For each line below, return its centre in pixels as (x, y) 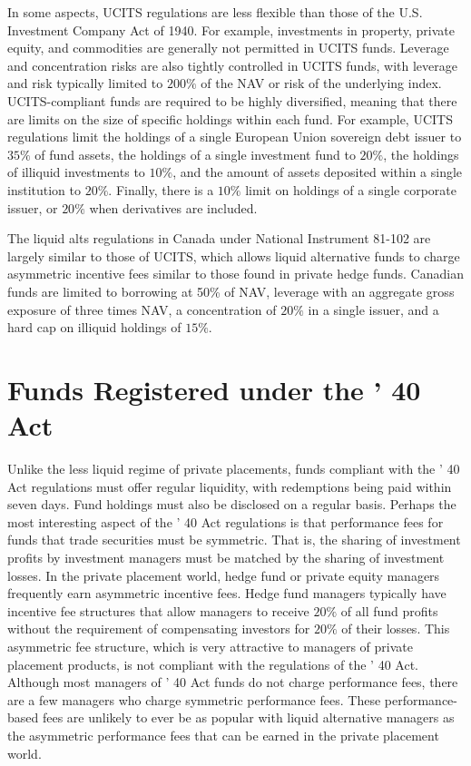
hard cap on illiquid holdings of (94, 327)
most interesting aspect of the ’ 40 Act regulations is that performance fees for (226, 521)
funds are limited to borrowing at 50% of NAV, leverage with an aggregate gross (231, 291)
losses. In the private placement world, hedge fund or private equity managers (224, 575)
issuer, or (33, 207)
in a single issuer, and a (373, 309)
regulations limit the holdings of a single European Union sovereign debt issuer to (235, 137)
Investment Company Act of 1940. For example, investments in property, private (231, 29)
